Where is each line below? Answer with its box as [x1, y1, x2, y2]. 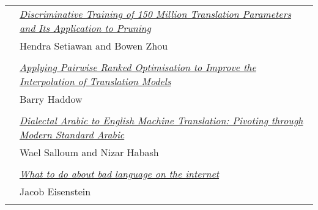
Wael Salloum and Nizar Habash [20, 145, 159, 159]
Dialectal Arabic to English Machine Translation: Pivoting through [20, 113, 303, 127]
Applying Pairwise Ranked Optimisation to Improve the [20, 60, 256, 74]
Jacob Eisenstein [20, 184, 91, 198]
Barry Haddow [20, 92, 83, 106]
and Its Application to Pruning [20, 21, 151, 35]
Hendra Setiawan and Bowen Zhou [20, 39, 168, 53]
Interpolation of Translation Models [20, 74, 171, 88]
